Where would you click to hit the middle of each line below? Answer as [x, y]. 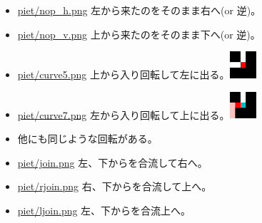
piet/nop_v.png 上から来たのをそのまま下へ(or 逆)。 [139, 34]
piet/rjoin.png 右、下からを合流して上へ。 [115, 186]
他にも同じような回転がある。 [87, 138]
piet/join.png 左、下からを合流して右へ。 [112, 162]
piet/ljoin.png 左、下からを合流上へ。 [104, 210]
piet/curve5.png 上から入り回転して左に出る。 [124, 74]
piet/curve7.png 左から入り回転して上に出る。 [124, 114]
